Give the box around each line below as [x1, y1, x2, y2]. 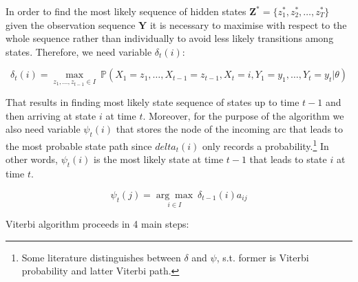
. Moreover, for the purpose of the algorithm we [143, 108, 344, 122]
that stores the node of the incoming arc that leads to [116, 122, 344, 136]
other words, [6, 152, 58, 166]
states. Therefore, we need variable [6, 44, 152, 58]
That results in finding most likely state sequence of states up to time [6, 95, 299, 109]
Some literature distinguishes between [21, 250, 181, 264]
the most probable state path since [6, 138, 152, 153]
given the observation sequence [6, 17, 136, 32]
